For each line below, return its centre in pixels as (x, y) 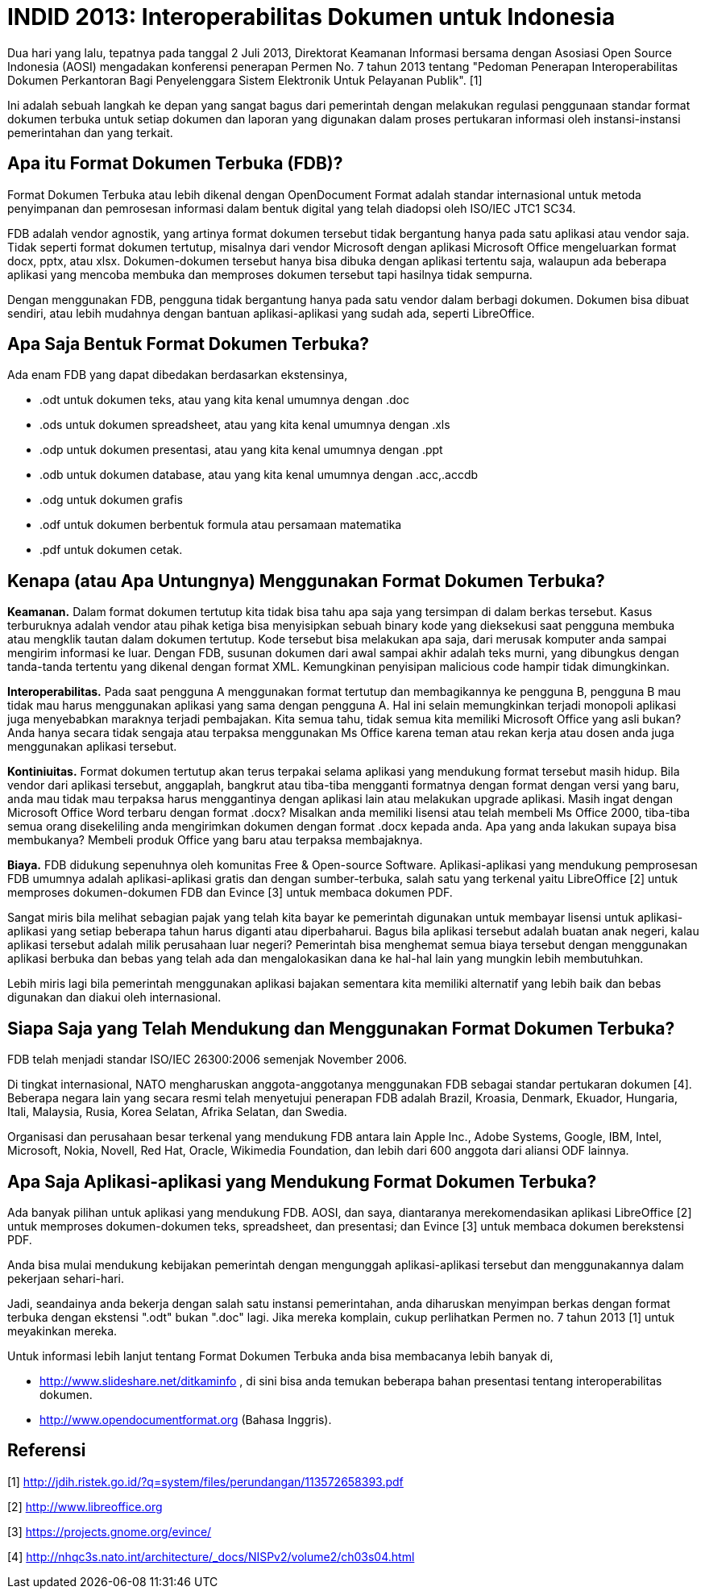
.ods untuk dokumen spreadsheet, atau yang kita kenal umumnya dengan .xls (245, 425)
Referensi (47, 1451)
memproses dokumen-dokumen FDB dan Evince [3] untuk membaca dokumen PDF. (230, 893)
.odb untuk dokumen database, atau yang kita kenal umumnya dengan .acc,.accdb (259, 475)
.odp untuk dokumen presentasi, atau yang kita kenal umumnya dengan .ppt (241, 450)
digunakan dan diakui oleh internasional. (114, 997)
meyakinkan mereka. (62, 1331)
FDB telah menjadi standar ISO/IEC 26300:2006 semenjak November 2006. (207, 1060)
